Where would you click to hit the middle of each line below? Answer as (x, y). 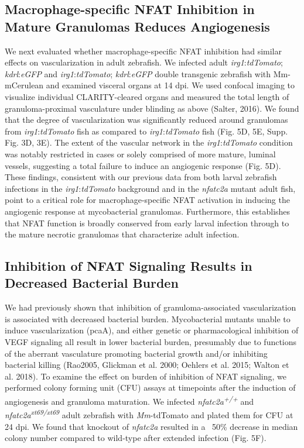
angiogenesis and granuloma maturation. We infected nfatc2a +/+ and (129, 400)
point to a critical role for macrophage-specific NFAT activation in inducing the (147, 200)
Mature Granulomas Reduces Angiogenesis (137, 26)
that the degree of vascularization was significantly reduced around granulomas (146, 120)
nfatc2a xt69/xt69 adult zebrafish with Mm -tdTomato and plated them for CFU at (149, 414)
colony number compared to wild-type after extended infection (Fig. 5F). (136, 438)
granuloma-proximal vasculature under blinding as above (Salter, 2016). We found (152, 108)
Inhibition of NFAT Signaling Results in (129, 266)
